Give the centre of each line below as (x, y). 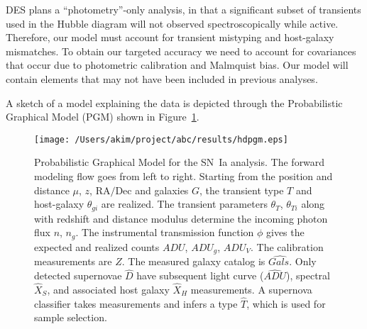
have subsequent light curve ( (200, 275)
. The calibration (287, 246)
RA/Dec (114, 191)
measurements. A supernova (251, 289)
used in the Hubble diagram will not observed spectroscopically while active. (172, 23)
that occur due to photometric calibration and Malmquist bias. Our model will (177, 65)
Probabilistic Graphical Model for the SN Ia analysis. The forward (180, 162)
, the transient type (242, 190)
